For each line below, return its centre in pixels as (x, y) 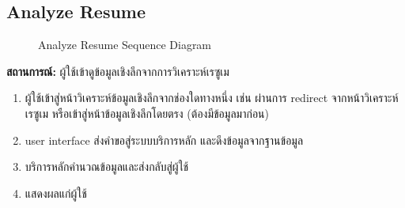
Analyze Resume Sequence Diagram (125, 45)
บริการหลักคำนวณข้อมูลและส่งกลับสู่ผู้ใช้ (107, 166)
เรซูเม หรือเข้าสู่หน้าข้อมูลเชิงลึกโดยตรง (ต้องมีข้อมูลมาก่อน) (147, 113)
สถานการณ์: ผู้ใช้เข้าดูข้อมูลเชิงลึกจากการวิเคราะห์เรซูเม (118, 71)
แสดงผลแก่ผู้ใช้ (56, 193)
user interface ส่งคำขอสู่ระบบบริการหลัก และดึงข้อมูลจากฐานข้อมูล (164, 140)
